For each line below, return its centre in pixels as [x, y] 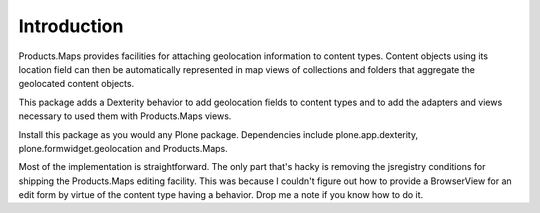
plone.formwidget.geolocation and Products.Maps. [123, 148]
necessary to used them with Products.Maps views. [125, 116]
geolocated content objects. [76, 84]
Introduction [71, 26]
